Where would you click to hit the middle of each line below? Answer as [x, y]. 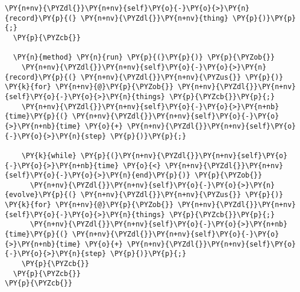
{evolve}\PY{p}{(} [41, 195]
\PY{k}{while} [49, 155]
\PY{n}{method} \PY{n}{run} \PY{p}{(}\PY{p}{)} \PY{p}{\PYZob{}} [144, 58]
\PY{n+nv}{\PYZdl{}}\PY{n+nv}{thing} [154, 18]
